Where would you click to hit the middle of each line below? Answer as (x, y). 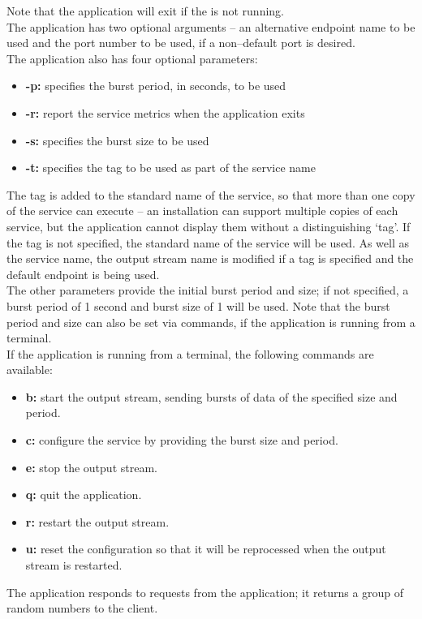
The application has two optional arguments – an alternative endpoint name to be (211, 26)
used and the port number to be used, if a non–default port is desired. (181, 43)
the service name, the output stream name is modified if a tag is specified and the (210, 258)
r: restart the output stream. (97, 521)
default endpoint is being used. (83, 274)
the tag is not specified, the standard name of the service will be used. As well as (208, 242)
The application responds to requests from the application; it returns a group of (205, 592)
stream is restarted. (74, 565)
